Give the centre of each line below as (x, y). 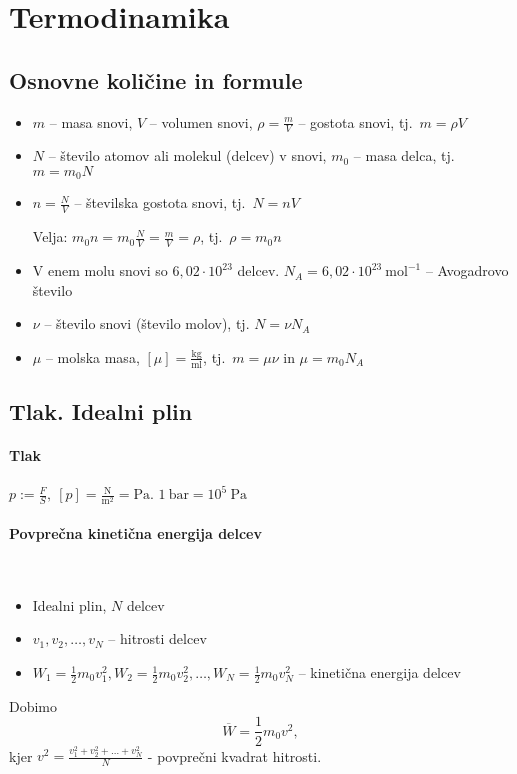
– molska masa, (92, 356)
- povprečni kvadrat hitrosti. (234, 755)
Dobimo (33, 705)
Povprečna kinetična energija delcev (135, 533)
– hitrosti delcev (157, 638)
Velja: (50, 236)
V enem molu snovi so (100, 270)
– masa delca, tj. (404, 155)
